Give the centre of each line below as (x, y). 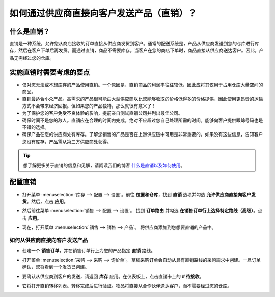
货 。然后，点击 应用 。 (45, 201)
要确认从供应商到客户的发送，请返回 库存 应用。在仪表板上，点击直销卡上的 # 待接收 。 (113, 276)
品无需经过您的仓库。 (32, 58)
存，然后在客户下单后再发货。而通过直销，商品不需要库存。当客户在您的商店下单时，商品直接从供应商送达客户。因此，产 (136, 50)
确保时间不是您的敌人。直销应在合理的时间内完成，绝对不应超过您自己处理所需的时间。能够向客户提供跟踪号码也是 (143, 120)
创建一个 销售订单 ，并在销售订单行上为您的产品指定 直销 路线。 (89, 251)
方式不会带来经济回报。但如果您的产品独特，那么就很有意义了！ (89, 106)
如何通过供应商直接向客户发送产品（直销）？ (103, 13)
